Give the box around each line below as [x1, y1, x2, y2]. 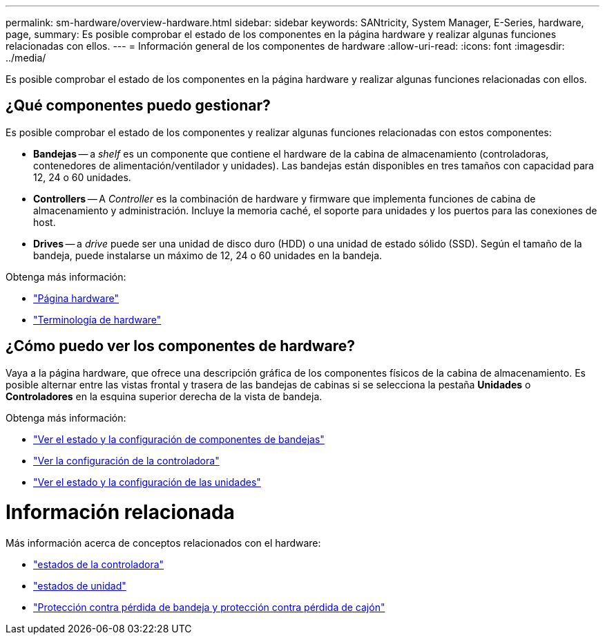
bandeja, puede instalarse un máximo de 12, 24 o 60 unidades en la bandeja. [33, 249, 383, 261]
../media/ [6, 52, 46, 64]
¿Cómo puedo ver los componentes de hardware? [6, 337, 356, 355]
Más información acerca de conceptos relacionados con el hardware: [6, 537, 321, 549]
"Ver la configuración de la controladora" [33, 454, 220, 467]
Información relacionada [6, 500, 235, 525]
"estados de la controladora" [33, 558, 164, 571]
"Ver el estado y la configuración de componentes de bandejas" [33, 433, 325, 445]
